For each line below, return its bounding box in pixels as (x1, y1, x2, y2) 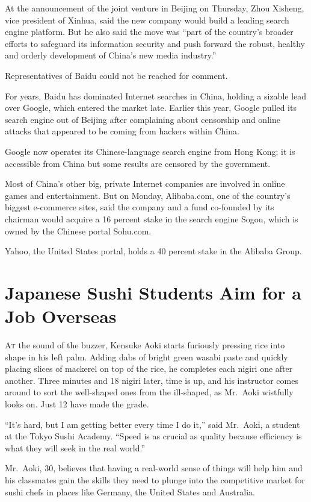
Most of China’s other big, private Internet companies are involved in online (5, 177, 285, 190)
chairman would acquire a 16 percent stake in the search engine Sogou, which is (5, 212, 298, 225)
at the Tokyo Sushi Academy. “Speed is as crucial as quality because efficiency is (5, 430, 302, 442)
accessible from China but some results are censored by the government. (5, 157, 271, 169)
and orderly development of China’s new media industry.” (5, 49, 217, 61)
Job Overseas (5, 304, 117, 328)
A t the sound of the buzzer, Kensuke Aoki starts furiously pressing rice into (5, 339, 285, 351)
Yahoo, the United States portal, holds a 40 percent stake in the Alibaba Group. (5, 245, 302, 257)
